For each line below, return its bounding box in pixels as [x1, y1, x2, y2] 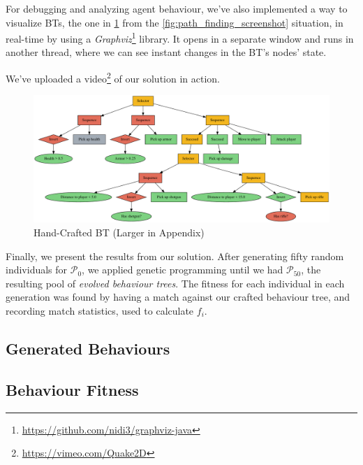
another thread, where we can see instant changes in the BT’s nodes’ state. [6, 45, 327, 59]
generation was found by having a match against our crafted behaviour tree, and [6, 289, 350, 304]
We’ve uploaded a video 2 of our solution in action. [6, 69, 221, 85]
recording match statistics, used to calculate [6, 303, 194, 318]
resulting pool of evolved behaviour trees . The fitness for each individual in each [6, 276, 345, 290]
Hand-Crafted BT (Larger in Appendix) [34, 225, 205, 240]
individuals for [6, 262, 68, 277]
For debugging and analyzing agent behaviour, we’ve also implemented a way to [6, 1, 348, 15]
